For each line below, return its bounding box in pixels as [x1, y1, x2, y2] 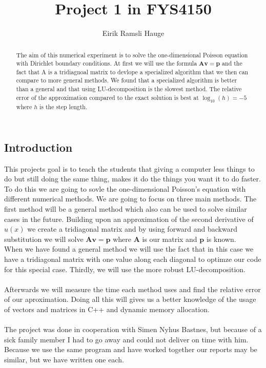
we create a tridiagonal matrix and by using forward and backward [27, 223, 237, 234]
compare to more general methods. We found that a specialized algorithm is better [16, 76, 237, 85]
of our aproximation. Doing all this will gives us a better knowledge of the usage [4, 294, 256, 304]
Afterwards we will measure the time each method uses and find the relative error [4, 283, 261, 294]
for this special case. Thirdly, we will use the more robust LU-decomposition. [4, 263, 245, 274]
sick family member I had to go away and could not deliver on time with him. [4, 334, 249, 344]
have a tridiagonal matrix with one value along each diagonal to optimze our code [4, 253, 261, 264]
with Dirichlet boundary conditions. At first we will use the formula [16, 59, 197, 68]
